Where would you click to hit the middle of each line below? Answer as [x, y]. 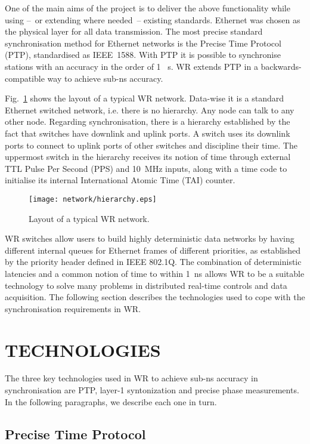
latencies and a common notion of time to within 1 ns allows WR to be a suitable [155, 273]
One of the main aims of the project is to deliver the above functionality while [148, 8]
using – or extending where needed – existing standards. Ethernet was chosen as [153, 19]
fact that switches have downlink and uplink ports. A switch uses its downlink [148, 133]
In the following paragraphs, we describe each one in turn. [111, 401]
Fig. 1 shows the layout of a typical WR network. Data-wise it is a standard [145, 98]
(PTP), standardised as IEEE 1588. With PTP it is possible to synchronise [143, 55]
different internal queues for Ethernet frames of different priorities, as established [153, 250]
